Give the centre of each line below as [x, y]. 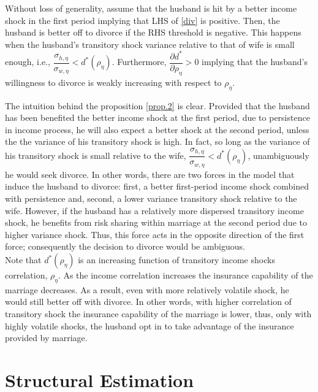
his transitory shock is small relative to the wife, [96, 155]
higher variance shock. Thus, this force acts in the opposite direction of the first [155, 234]
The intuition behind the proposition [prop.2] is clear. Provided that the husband [157, 105]
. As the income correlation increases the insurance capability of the [185, 275]
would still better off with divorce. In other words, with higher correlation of [148, 302]
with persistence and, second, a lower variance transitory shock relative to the [151, 198]
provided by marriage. [46, 338]
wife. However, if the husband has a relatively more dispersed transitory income [154, 210]
